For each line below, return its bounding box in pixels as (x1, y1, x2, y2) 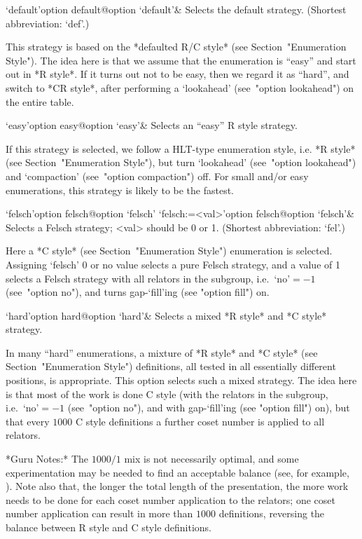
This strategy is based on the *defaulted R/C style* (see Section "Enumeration (6, 39, 347, 54)
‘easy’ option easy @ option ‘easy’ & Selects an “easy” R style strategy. (6, 118, 298, 132)
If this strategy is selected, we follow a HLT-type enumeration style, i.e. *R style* (6, 141, 356, 156)
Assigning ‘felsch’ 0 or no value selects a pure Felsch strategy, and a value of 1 (6, 257, 340, 271)
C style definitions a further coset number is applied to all (75, 414, 325, 428)
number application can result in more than (6, 506, 193, 521)
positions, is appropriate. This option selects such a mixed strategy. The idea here (6, 373, 357, 388)
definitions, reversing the (218, 506, 325, 521)
